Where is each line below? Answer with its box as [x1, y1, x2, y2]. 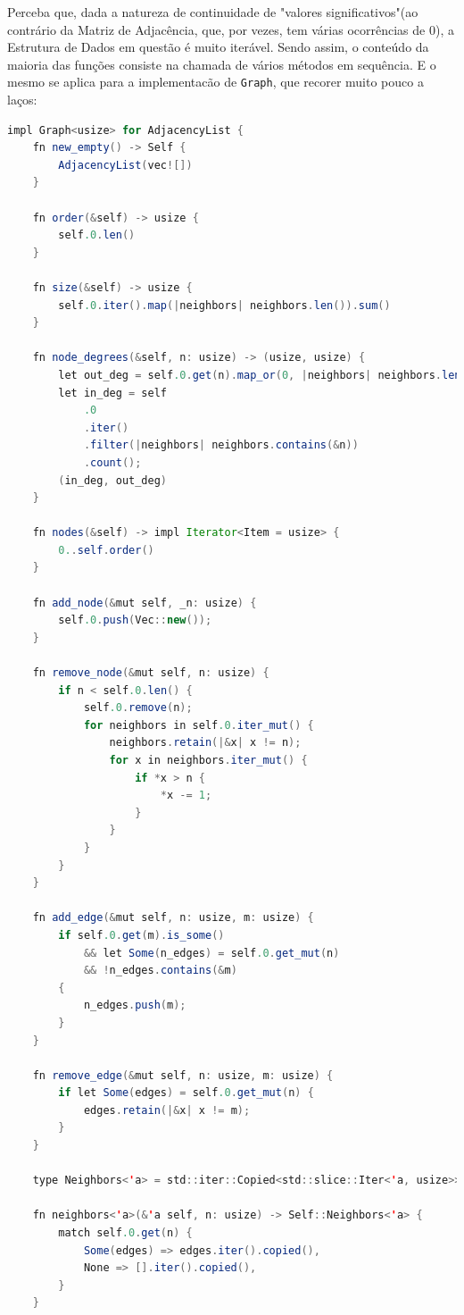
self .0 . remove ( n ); [83, 701, 193, 715]
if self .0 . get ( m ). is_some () [58, 928, 225, 942]
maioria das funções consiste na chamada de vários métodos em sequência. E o [7, 54, 436, 73]
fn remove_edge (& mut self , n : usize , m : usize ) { [32, 1068, 334, 1082]
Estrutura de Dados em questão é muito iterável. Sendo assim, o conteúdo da [7, 38, 429, 56]
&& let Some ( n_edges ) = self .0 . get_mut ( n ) [83, 946, 340, 959]
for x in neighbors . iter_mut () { [109, 754, 308, 766]
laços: [7, 90, 37, 109]
